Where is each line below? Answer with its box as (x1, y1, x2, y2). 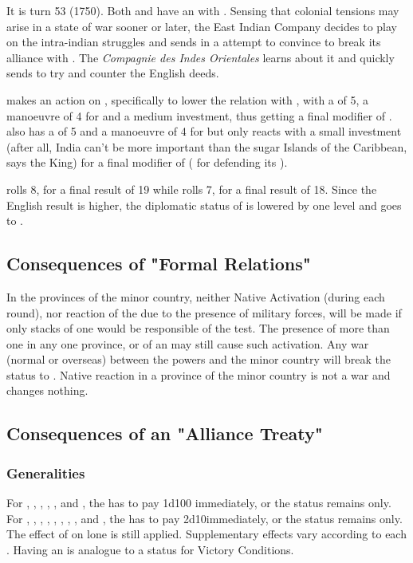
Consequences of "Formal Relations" (6, 251, 311, 276)
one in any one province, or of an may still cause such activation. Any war (6, 335, 369, 352)
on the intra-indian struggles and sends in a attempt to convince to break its (6, 33, 381, 50)
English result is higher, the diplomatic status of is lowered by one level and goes (6, 196, 402, 213)
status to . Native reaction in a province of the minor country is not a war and (6, 366, 391, 383)
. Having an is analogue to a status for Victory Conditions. (6, 541, 294, 557)
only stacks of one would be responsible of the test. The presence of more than (6, 320, 390, 337)
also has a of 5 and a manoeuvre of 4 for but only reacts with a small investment (6, 123, 402, 140)
